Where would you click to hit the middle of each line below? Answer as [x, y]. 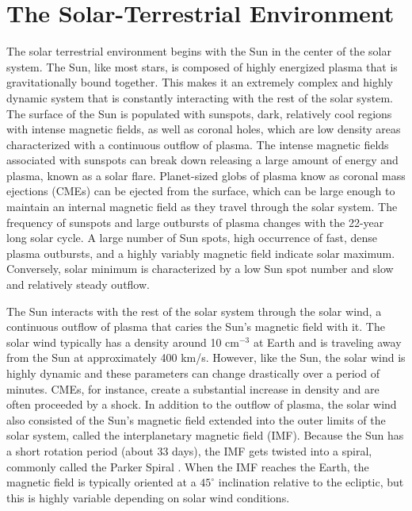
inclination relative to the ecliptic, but [311, 482]
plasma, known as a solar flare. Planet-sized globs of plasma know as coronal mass [206, 175]
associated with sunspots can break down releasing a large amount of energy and [202, 160]
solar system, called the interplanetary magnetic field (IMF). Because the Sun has [205, 435]
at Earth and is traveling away [327, 342]
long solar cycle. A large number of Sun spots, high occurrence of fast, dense [192, 238]
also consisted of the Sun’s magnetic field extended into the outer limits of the [196, 419]
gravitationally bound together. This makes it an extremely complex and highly [200, 82]
